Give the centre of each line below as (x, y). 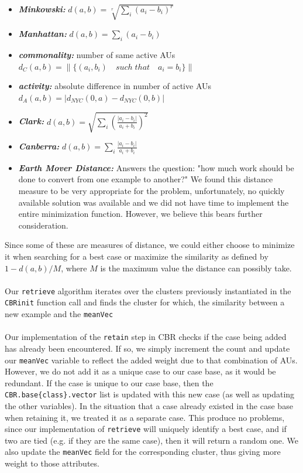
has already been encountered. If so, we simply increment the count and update (147, 348)
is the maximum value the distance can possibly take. (196, 268)
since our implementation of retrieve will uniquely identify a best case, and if (146, 429)
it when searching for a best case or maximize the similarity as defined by (137, 256)
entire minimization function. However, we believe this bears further (140, 214)
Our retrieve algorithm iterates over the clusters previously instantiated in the (148, 290)
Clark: (31, 121)
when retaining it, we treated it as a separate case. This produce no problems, (145, 417)
